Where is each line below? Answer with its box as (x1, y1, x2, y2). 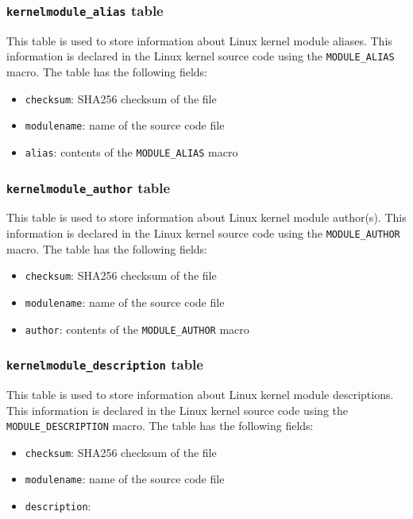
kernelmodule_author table (6, 177, 171, 197)
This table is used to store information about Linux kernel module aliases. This (6, 32, 392, 48)
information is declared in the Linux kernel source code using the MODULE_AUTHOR (6, 224, 400, 241)
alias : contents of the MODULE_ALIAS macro (25, 143, 238, 160)
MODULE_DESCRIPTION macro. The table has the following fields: (6, 417, 314, 434)
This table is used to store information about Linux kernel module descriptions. (6, 385, 394, 402)
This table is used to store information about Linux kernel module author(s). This (6, 209, 407, 226)
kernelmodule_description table (6, 354, 203, 374)
